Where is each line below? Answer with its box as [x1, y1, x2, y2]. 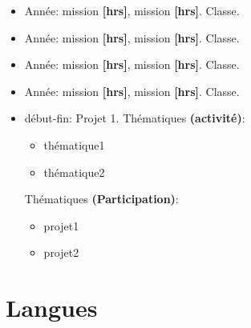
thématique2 [43, 163, 105, 180]
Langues [6, 291, 98, 324]
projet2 [43, 244, 79, 261]
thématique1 [43, 136, 105, 153]
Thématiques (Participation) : [24, 190, 179, 207]
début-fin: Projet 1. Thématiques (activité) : [24, 110, 245, 126]
